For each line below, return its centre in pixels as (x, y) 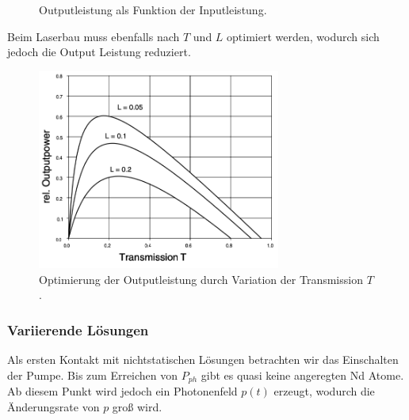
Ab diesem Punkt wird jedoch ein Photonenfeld (122, 390)
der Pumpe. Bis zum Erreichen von (93, 375)
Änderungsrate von (54, 406)
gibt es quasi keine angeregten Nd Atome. (302, 375)
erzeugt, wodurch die (324, 390)
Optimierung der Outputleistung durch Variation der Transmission (201, 279)
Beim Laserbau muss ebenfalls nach (94, 36)
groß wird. (137, 406)
